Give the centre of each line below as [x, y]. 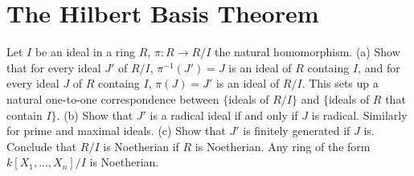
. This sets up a [340, 83]
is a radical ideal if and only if [224, 115]
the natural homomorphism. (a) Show [307, 52]
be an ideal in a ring [85, 52]
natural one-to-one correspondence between [113, 98]
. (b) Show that [95, 115]
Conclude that [42, 146]
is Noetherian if [141, 146]
